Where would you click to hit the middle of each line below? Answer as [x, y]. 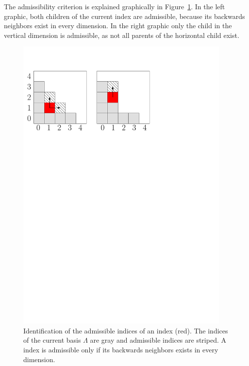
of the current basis [52, 340]
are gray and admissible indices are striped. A [158, 340]
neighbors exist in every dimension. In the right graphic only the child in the [118, 26]
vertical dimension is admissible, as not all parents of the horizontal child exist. [122, 35]
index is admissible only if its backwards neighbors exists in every [121, 350]
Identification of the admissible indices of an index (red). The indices [126, 330]
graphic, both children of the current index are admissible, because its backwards [124, 16]
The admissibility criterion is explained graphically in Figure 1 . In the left [115, 6]
